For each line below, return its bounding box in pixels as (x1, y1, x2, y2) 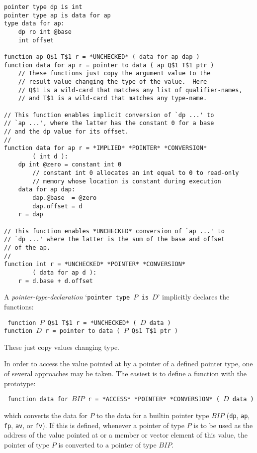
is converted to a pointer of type (58, 439, 157, 450)
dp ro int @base (18, 28, 72, 35)
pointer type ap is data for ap (4, 11, 111, 19)
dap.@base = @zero (32, 194, 97, 202)
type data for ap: (4, 20, 65, 27)
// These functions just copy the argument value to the (18, 70, 211, 77)
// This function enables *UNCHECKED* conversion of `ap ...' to (4, 227, 225, 235)
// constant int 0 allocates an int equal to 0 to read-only (32, 169, 239, 177)
